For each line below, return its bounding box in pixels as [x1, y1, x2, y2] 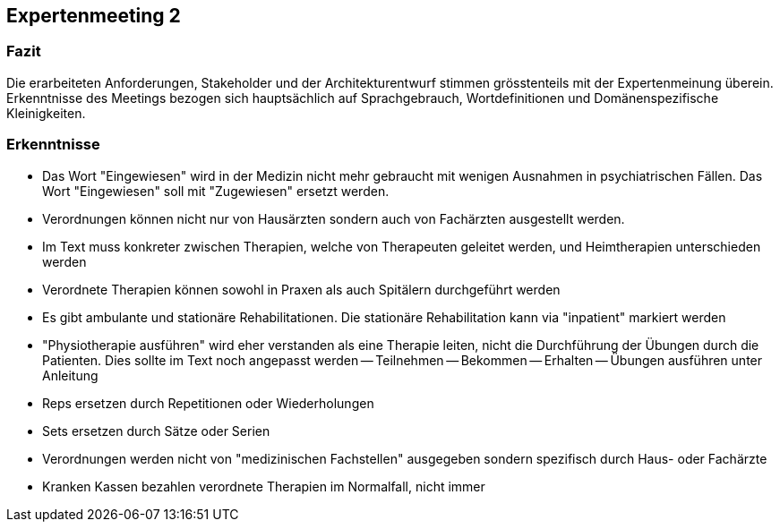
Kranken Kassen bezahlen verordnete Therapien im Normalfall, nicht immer [42, 478, 485, 494]
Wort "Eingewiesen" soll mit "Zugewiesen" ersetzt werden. [42, 183, 390, 199]
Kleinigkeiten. [6, 105, 86, 121]
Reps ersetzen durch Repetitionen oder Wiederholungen [42, 395, 374, 411]
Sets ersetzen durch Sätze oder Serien [42, 422, 270, 439]
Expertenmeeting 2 [6, 4, 181, 27]
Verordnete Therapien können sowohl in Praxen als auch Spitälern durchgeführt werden [42, 281, 561, 297]
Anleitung [42, 367, 99, 383]
